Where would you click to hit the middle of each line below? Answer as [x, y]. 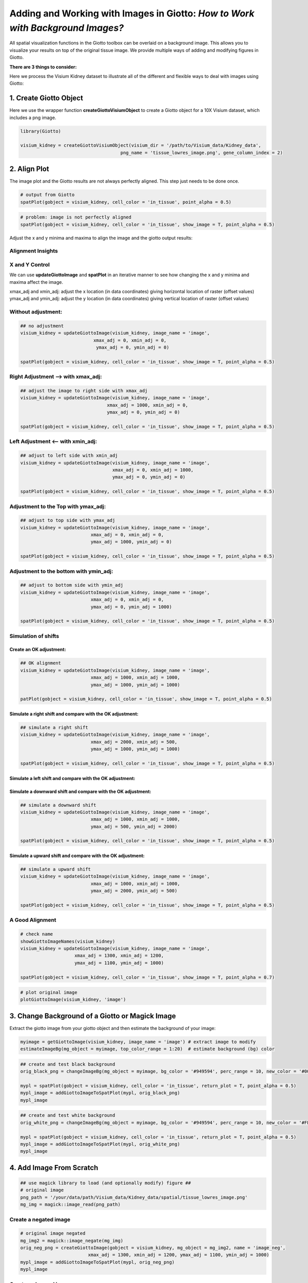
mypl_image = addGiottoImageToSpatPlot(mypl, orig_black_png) [100, 1093]
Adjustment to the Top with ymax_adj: [58, 507]
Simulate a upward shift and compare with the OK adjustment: [77, 856]
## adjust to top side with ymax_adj [68, 520]
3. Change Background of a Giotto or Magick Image [93, 1016]
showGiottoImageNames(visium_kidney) [68, 941]
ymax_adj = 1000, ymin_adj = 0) [131, 542]
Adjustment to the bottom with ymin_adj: [61, 571]
